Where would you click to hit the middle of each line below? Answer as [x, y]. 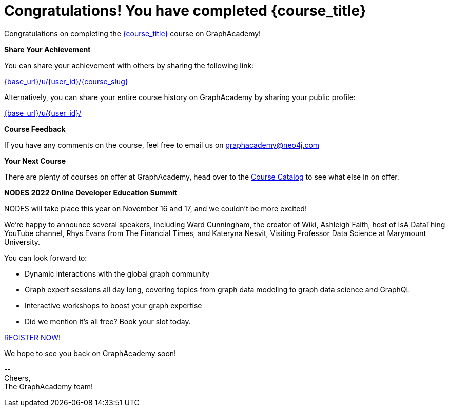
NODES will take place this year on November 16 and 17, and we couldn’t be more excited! [155, 208]
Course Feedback [35, 129]
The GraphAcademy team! [48, 386]
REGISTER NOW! [33, 337]
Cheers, [17, 378]
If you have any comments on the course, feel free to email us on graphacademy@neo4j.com [162, 145]
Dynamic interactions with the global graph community [117, 273]
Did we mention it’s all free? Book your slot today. [108, 321]
